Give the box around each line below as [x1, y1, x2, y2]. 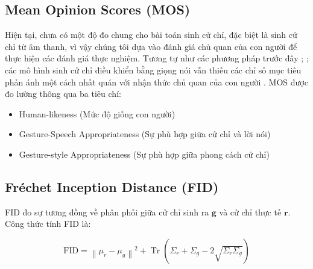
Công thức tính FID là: [5, 217, 91, 230]
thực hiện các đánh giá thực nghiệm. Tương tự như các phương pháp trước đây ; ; [5, 52, 309, 64]
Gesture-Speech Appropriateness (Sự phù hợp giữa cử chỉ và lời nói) [19, 128, 271, 140]
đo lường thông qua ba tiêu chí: [5, 87, 121, 100]
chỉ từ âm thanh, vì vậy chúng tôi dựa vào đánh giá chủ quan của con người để [5, 40, 297, 52]
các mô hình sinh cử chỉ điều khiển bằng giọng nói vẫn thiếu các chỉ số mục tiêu [5, 63, 302, 76]
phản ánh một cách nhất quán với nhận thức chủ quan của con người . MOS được [5, 75, 308, 88]
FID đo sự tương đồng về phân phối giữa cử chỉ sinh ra [5, 205, 209, 218]
